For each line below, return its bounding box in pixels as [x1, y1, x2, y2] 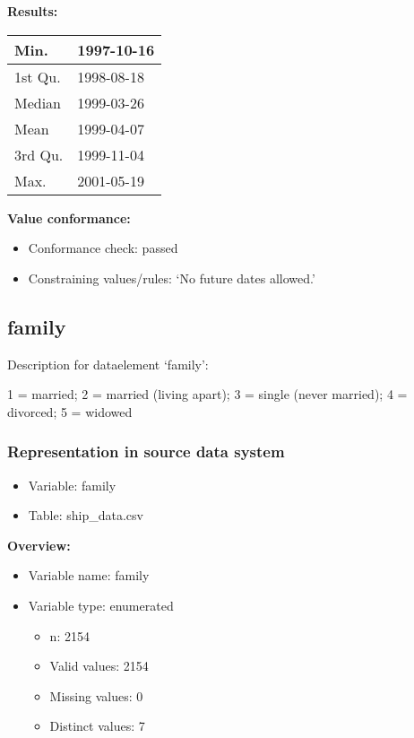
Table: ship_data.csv [28, 506, 143, 525]
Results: [7, 2, 58, 20]
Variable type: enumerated [28, 595, 174, 614]
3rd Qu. [14, 143, 64, 165]
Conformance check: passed [28, 239, 178, 257]
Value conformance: [7, 208, 131, 227]
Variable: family [28, 475, 116, 494]
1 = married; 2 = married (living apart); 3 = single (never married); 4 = [7, 385, 408, 404]
